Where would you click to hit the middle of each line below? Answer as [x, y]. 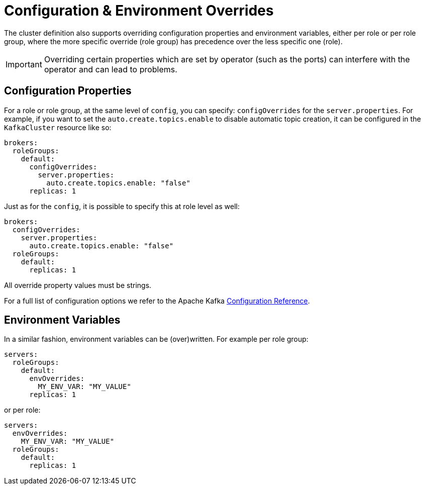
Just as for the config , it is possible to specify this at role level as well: [122, 206]
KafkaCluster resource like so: [58, 127]
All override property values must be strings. [78, 285]
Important [24, 64]
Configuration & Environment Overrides [139, 11]
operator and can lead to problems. [111, 69]
